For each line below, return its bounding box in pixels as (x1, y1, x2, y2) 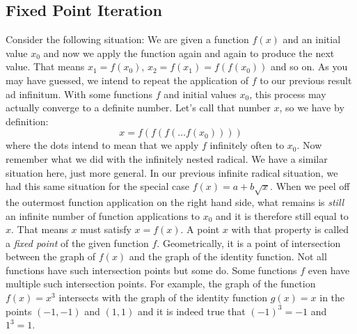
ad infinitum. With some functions (6, 86, 152, 101)
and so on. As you (270, 59, 348, 74)
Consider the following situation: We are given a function (6, 32, 249, 47)
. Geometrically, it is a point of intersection (157, 235, 341, 250)
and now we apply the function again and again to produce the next (43, 45, 335, 60)
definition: (6, 113, 49, 128)
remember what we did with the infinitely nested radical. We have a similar (6, 151, 328, 166)
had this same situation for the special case (6, 179, 190, 193)
